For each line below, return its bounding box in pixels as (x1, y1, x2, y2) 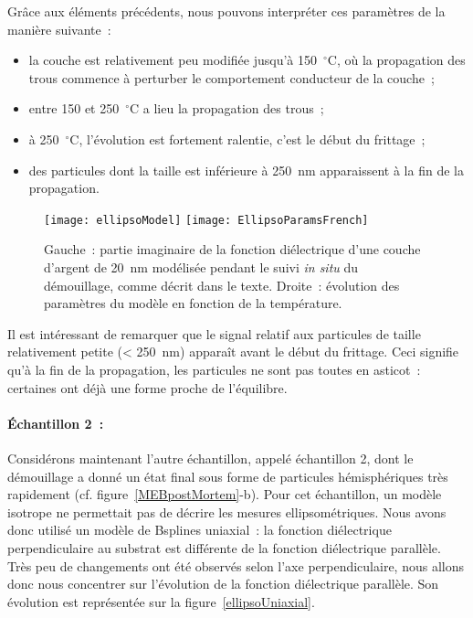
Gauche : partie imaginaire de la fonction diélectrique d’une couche (44, 240, 421, 259)
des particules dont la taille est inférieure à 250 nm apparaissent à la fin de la (28, 160, 464, 179)
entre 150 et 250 (28, 99, 120, 118)
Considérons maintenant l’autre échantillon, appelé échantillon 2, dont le (7, 448, 414, 467)
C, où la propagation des (327, 50, 466, 69)
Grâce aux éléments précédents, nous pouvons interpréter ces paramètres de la (7, 2, 446, 20)
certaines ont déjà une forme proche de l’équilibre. (7, 378, 288, 397)
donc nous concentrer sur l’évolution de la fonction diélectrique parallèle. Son (7, 574, 439, 593)
